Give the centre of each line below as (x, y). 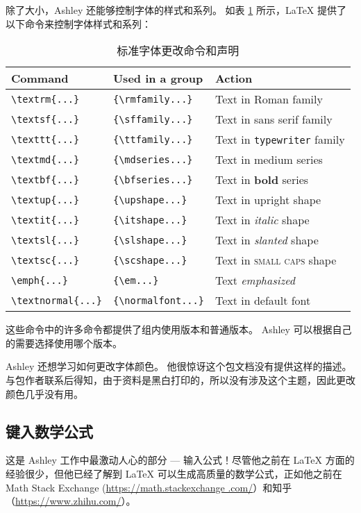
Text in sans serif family (274, 119)
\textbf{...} (45, 179)
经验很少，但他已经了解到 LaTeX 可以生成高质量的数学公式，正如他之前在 (174, 473)
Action (234, 78)
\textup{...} (45, 200)
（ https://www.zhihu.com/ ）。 (71, 501)
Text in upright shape (268, 200)
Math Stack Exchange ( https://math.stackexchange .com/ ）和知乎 (149, 487)
